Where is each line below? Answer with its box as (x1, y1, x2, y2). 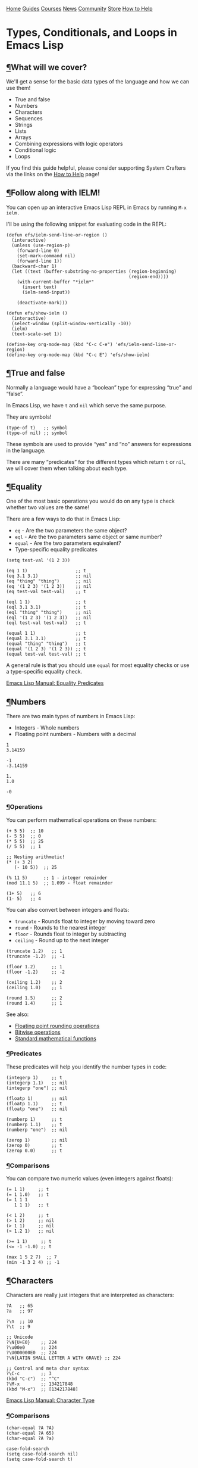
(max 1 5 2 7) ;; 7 (6, 1254, 58, 1260)
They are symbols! (6, 413, 52, 420)
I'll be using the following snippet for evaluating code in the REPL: (6, 220, 166, 227)
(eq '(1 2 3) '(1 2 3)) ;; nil (6, 584, 92, 590)
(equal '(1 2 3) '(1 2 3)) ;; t (6, 646, 86, 652)
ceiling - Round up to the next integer (14, 936, 109, 943)
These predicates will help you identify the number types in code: (6, 1063, 167, 1070)
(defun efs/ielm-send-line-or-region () (6, 232, 108, 238)
